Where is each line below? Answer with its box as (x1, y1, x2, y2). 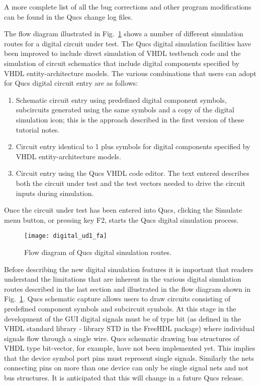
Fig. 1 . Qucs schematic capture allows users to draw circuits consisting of (4, 293, 231, 304)
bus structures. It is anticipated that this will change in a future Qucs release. (4, 372, 244, 383)
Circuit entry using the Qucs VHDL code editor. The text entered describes (16, 168, 249, 178)
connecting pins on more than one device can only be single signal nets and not (4, 362, 249, 373)
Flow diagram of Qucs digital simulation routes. (24, 246, 171, 257)
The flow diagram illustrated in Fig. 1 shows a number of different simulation (4, 28, 243, 39)
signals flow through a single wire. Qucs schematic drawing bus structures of (4, 333, 239, 343)
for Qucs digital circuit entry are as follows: (4, 78, 138, 88)
